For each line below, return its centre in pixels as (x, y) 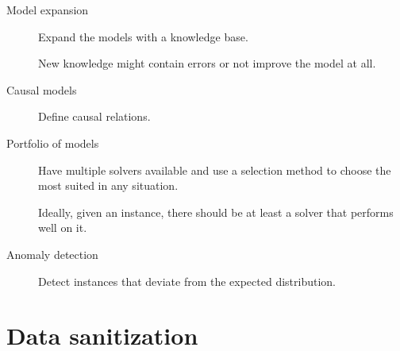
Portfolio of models (53, 143)
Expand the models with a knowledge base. (143, 36)
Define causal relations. (94, 116)
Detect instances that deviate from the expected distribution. (187, 281)
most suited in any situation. (108, 185)
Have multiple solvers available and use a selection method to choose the (215, 170)
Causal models (42, 89)
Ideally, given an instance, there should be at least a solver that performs (216, 212)
